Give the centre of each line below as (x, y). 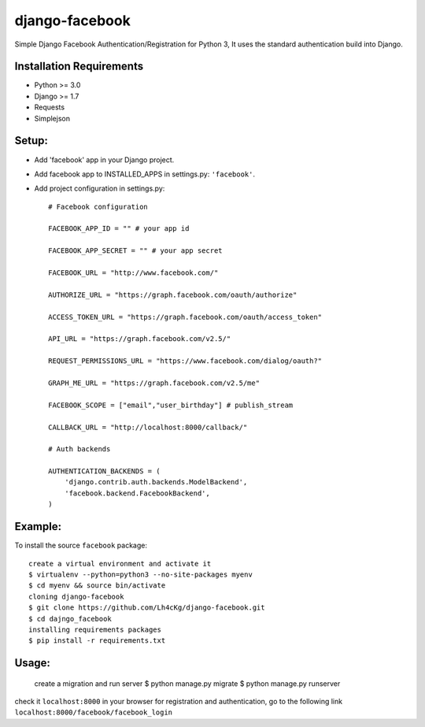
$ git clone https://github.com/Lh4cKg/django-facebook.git (147, 608)
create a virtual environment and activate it (120, 564)
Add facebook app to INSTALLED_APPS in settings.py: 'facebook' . (145, 174)
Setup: (31, 141)
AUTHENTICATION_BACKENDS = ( (104, 471)
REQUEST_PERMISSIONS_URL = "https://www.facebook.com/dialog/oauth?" (185, 361)
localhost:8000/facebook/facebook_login (94, 712)
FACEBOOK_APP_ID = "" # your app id (119, 229)
